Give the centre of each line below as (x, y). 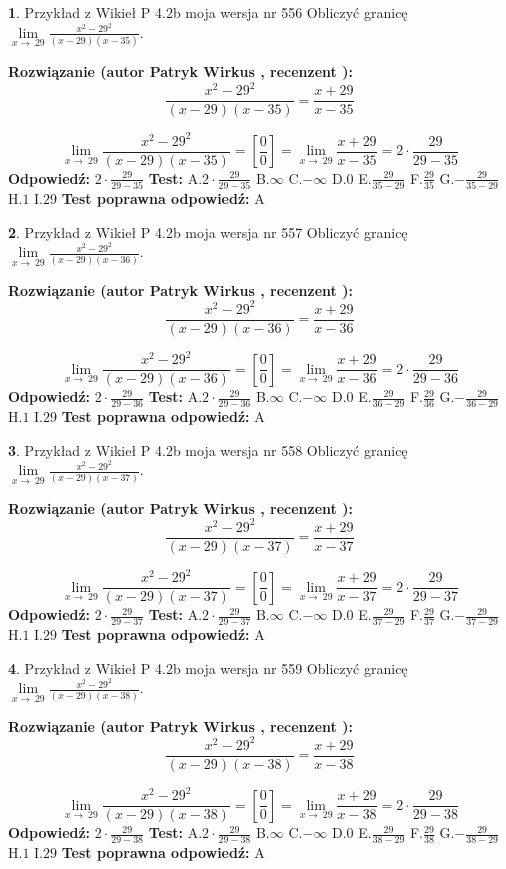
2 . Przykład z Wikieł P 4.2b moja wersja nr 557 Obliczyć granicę (208, 231)
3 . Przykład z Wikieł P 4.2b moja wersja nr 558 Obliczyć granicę (208, 449)
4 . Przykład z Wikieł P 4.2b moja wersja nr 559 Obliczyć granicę (208, 667)
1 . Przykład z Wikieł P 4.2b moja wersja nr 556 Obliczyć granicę (208, 12)
